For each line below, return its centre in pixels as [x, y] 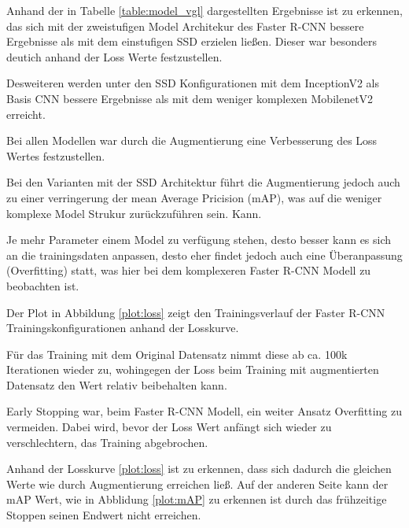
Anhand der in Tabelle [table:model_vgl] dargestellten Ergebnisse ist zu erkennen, [204, 10]
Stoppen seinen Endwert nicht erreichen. [104, 515]
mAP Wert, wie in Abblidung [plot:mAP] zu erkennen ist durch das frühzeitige [197, 499]
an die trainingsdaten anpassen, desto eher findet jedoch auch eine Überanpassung [204, 255]
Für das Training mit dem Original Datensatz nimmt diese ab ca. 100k [177, 354]
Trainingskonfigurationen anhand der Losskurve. [123, 328]
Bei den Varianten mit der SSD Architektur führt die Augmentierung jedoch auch [203, 182]
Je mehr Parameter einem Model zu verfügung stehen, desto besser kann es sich [199, 240]
